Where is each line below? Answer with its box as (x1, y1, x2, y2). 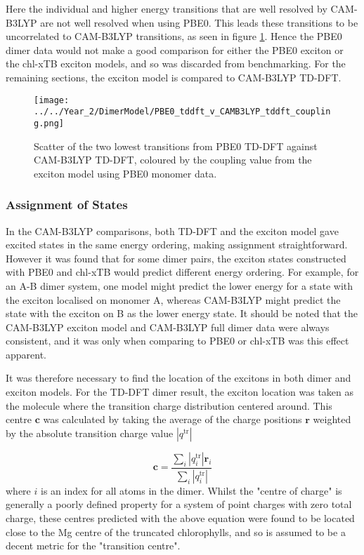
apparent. (6, 347, 47, 361)
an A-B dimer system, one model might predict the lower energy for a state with (6, 278, 353, 293)
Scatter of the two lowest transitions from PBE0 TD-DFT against (34, 138, 318, 153)
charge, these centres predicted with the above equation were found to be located (6, 510, 355, 525)
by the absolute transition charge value (6, 425, 174, 440)
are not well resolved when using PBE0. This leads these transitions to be (40, 15, 358, 29)
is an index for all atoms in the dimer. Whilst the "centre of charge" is (40, 483, 342, 497)
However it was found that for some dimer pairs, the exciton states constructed (6, 250, 346, 265)
